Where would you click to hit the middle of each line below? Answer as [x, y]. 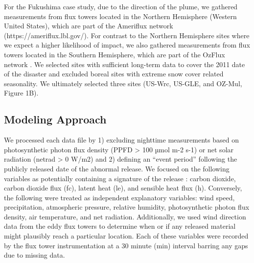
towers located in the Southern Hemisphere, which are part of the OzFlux [115, 54]
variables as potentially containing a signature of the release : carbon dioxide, [120, 178]
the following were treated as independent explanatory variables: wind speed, [119, 197]
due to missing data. [35, 255]
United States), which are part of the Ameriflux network [89, 26]
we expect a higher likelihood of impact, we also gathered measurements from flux [127, 45]
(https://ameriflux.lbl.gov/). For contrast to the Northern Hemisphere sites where [127, 35]
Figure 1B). [21, 93]
